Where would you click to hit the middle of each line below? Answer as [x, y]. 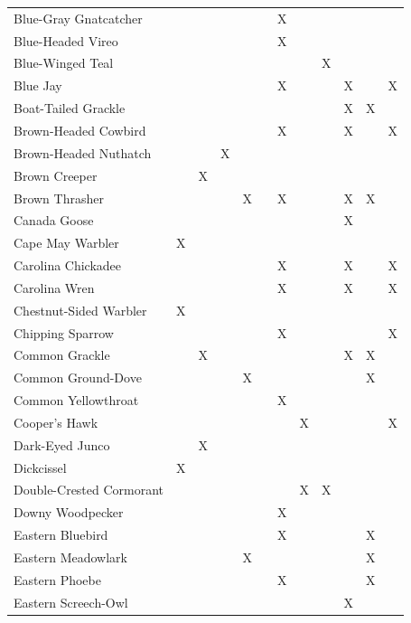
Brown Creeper [56, 175]
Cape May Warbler [66, 243]
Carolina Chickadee [68, 265]
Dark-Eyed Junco [62, 444]
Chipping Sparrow [64, 332]
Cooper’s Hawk [56, 422]
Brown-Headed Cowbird [80, 130]
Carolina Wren [54, 287]
